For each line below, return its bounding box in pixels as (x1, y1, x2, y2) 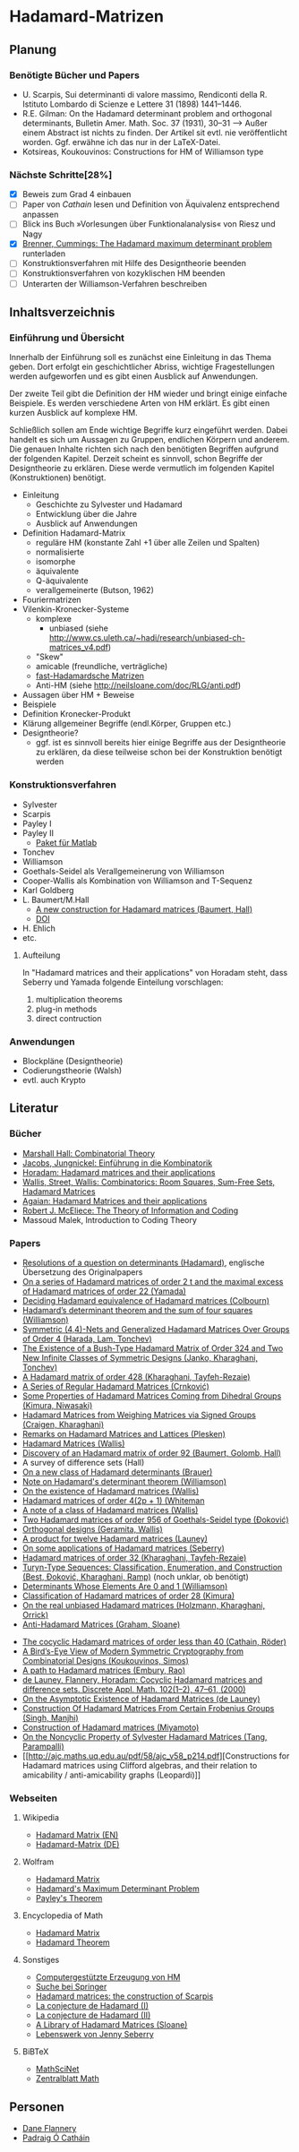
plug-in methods (35, 1003, 98, 1014)
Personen (9, 2099, 64, 2114)
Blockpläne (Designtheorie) (21, 1055, 124, 1066)
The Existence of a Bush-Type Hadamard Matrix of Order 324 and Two (21, 1342, 284, 1354)
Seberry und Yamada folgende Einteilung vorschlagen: (21, 977, 224, 987)
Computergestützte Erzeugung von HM (35, 1972, 181, 1983)
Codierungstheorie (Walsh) (21, 1064, 123, 1076)
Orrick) (21, 1609, 49, 1620)
